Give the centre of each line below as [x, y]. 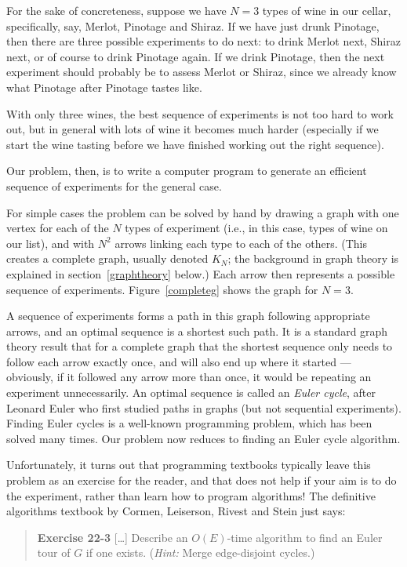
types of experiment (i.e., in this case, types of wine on [256, 228]
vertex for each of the [58, 228]
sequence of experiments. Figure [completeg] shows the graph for [162, 289]
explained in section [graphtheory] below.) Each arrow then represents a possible [201, 273]
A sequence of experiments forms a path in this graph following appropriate [188, 316]
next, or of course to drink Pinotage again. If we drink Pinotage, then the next [196, 56]
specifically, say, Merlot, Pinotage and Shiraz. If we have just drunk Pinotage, [193, 25]
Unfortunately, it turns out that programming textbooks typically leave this [189, 465]
